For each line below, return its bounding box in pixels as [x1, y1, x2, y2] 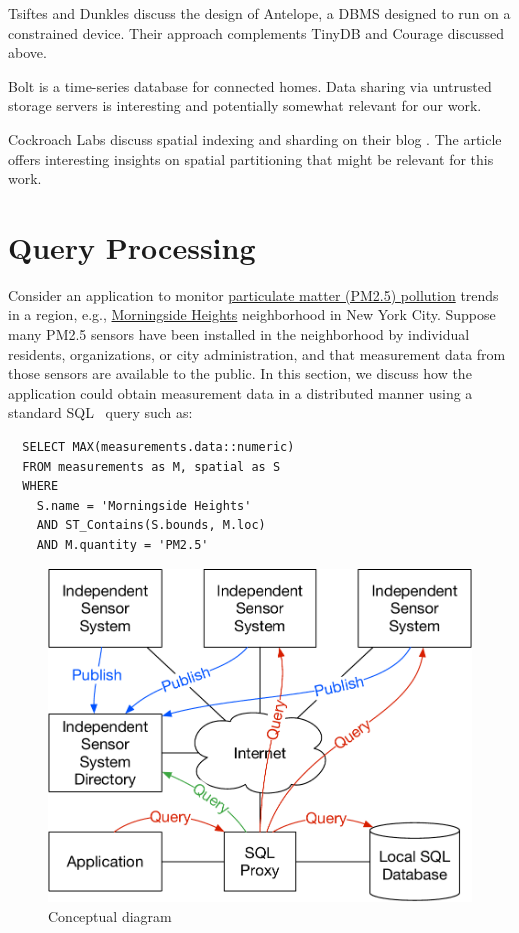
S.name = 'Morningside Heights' [36, 498, 252, 513]
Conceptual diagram [48, 905, 172, 926]
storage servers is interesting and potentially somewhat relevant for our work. [8, 95, 482, 116]
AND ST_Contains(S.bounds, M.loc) [36, 518, 266, 533]
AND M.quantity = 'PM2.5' [36, 538, 209, 552]
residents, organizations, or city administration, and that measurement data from [8, 343, 506, 364]
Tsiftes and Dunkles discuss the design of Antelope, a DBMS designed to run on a [8, 3, 511, 23]
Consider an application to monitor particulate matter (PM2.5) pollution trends [8, 284, 499, 305]
